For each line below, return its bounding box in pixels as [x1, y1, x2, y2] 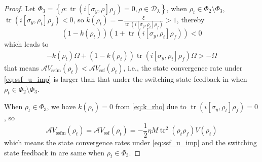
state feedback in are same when [4, 147, 105, 157]
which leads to [4, 39, 49, 49]
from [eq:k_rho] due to [115, 101, 186, 112]
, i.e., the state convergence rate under [123, 62, 243, 73]
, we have [47, 101, 76, 112]
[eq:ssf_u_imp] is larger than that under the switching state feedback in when [4, 73, 247, 84]
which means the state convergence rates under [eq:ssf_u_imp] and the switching [4, 137, 257, 147]
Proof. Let [4, 3, 35, 13]
